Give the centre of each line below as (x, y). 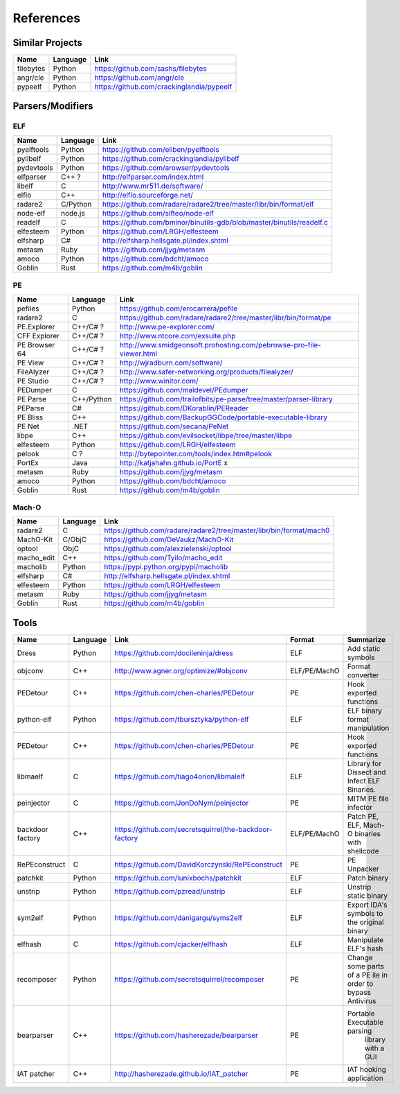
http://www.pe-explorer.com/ (167, 327)
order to (360, 983)
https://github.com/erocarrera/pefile (179, 309)
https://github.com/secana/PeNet (174, 426)
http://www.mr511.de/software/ (153, 186)
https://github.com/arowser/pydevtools (166, 168)
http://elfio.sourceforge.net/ (147, 195)
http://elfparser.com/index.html (153, 177)
